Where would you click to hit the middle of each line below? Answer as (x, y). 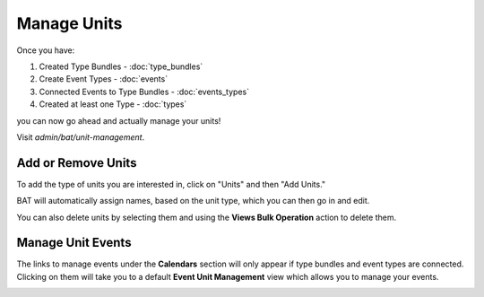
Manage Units (69, 23)
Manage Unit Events (74, 243)
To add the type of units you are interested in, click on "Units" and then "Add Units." (171, 184)
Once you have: (46, 50)
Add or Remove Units (77, 163)
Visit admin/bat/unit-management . (81, 137)
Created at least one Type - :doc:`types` (113, 104)
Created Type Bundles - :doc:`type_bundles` (121, 66)
